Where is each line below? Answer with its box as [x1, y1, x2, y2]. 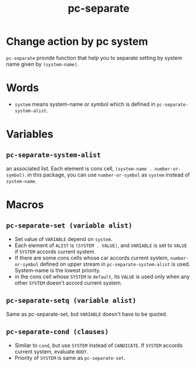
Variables [6, 128, 54, 141]
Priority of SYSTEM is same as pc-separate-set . [14, 354, 126, 361]
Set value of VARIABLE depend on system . [14, 235, 113, 242]
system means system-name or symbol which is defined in [14, 101, 156, 108]
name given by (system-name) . [6, 61, 79, 68]
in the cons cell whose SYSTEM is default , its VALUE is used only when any [14, 273, 190, 280]
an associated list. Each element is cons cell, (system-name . [6, 165, 153, 172]
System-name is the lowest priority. [14, 266, 101, 273]
